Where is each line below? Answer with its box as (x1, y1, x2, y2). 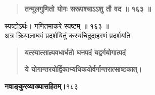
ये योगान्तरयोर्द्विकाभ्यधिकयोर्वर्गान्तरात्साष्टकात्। (24, 64, 142, 74)
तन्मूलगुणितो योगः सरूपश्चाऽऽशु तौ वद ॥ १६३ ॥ (24, 4, 151, 14)
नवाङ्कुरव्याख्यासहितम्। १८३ (5, 80, 78, 91)
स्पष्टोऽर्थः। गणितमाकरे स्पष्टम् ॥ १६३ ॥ (5, 20, 110, 31)
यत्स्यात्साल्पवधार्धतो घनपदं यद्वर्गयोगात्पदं (24, 47, 126, 57)
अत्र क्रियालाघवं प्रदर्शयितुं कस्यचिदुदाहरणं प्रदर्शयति (5, 30, 131, 41)
